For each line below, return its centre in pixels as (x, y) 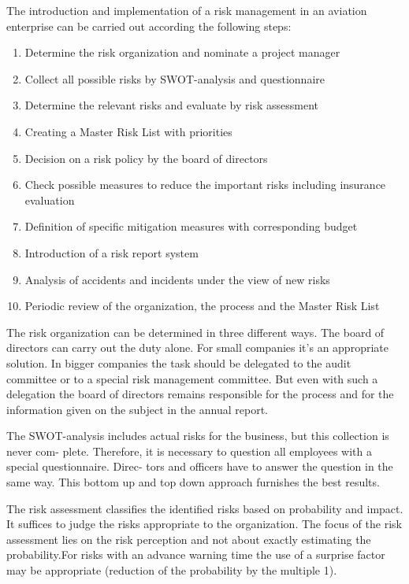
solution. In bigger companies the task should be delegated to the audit (179, 362)
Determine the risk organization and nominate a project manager (182, 52)
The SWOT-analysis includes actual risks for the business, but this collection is (198, 436)
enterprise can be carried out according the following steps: (149, 26)
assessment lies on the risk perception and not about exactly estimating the (189, 539)
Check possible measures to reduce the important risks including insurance (205, 185)
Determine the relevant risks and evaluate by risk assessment (172, 105)
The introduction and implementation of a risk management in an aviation (187, 10)
